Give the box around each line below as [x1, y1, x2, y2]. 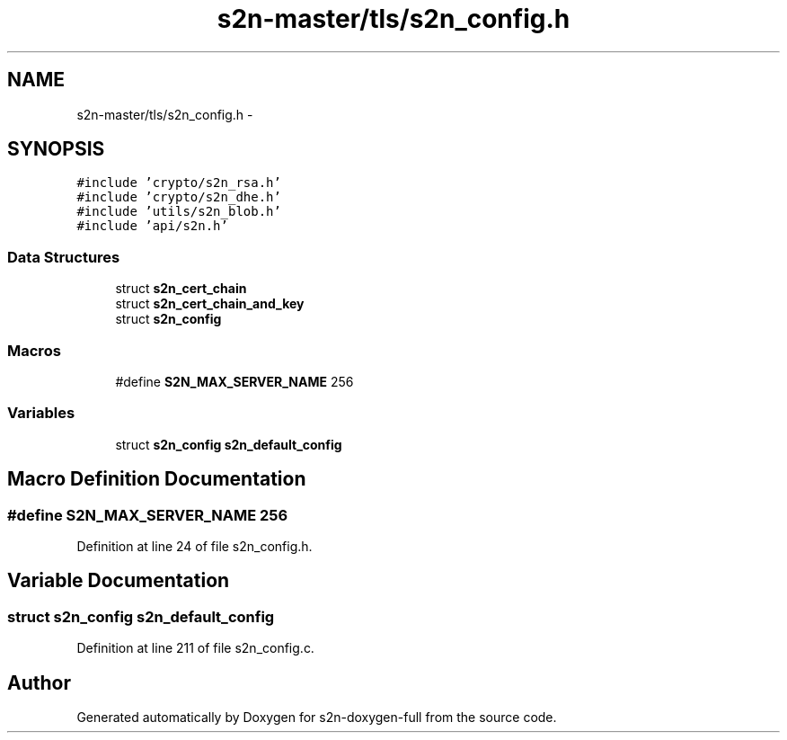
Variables [7, 404, 75, 423]
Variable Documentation [7, 569, 230, 593]
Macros [7, 341, 61, 360]
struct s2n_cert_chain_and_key [115, 296, 305, 312]
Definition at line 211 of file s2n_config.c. [76, 640, 314, 656]
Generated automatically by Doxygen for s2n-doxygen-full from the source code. [76, 709, 557, 725]
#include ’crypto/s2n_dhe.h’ [76, 190, 281, 205]
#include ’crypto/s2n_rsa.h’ [76, 175, 281, 191]
